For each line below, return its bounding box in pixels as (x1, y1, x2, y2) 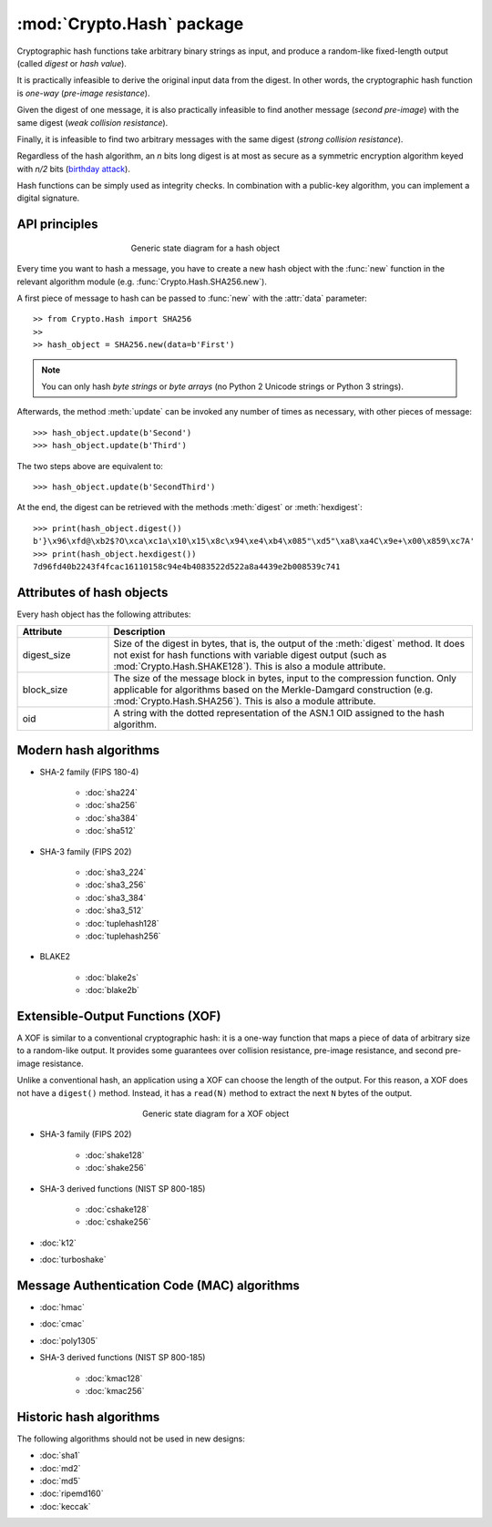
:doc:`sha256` (85, 800, 138, 811)
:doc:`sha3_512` (85, 905, 145, 916)
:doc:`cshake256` (85, 1216, 151, 1227)
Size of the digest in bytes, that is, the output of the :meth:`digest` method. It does (113, 638, 465, 651)
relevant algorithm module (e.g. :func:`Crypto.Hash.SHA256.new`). (16, 276, 268, 287)
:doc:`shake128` (85, 1149, 145, 1161)
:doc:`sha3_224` (85, 866, 147, 878)
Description (113, 625, 166, 638)
